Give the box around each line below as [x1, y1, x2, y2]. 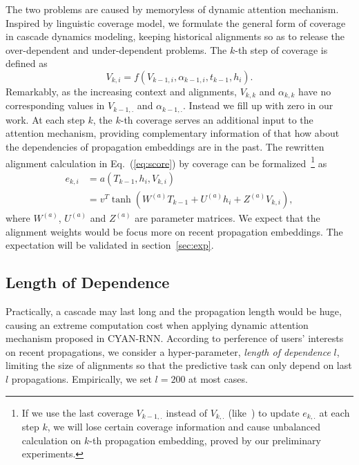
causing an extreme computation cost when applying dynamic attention [6, 317, 309, 332]
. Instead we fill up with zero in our [183, 98, 333, 113]
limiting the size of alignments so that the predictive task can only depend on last [6, 358, 352, 372]
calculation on [21, 433, 81, 447]
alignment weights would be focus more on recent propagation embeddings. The [6, 224, 343, 238]
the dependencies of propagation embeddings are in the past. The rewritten [6, 140, 324, 154]
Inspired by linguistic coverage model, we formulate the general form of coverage [6, 15, 346, 30]
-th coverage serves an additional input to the [120, 112, 313, 126]
